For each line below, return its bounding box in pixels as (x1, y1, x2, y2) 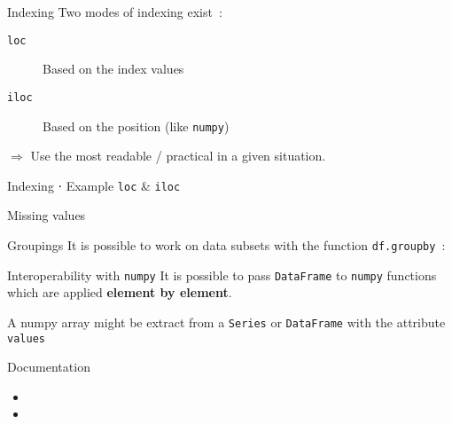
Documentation (7, 357, 90, 376)
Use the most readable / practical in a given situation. (30, 146, 326, 165)
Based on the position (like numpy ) (43, 116, 230, 135)
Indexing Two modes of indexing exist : (7, 3, 222, 20)
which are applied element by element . (7, 283, 232, 302)
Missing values (7, 206, 86, 224)
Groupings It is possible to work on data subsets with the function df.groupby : (7, 236, 446, 254)
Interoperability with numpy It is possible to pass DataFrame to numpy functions (7, 265, 437, 284)
